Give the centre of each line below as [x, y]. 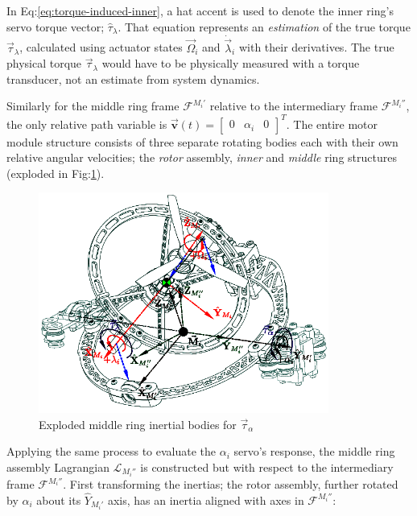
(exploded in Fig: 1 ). [56, 173]
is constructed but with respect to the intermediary [267, 466]
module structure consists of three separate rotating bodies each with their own [202, 141]
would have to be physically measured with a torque [231, 63]
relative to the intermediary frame [293, 106]
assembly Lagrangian [58, 466]
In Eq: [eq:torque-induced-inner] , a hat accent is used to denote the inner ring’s [200, 10]
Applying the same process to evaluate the [111, 451]
